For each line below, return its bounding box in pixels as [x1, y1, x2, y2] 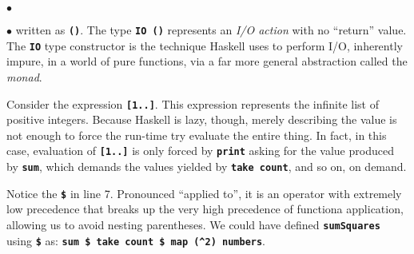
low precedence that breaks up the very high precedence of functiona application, [6, 200, 404, 217]
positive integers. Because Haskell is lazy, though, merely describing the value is [6, 111, 397, 128]
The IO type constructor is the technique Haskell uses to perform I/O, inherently [6, 37, 403, 54]
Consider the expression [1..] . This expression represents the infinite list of [6, 95, 380, 112]
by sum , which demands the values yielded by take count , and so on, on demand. [6, 158, 407, 174]
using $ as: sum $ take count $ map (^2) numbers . [6, 232, 266, 248]
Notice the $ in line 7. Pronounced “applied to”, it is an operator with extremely [6, 185, 402, 201]
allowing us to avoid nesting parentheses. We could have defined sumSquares [6, 216, 380, 232]
